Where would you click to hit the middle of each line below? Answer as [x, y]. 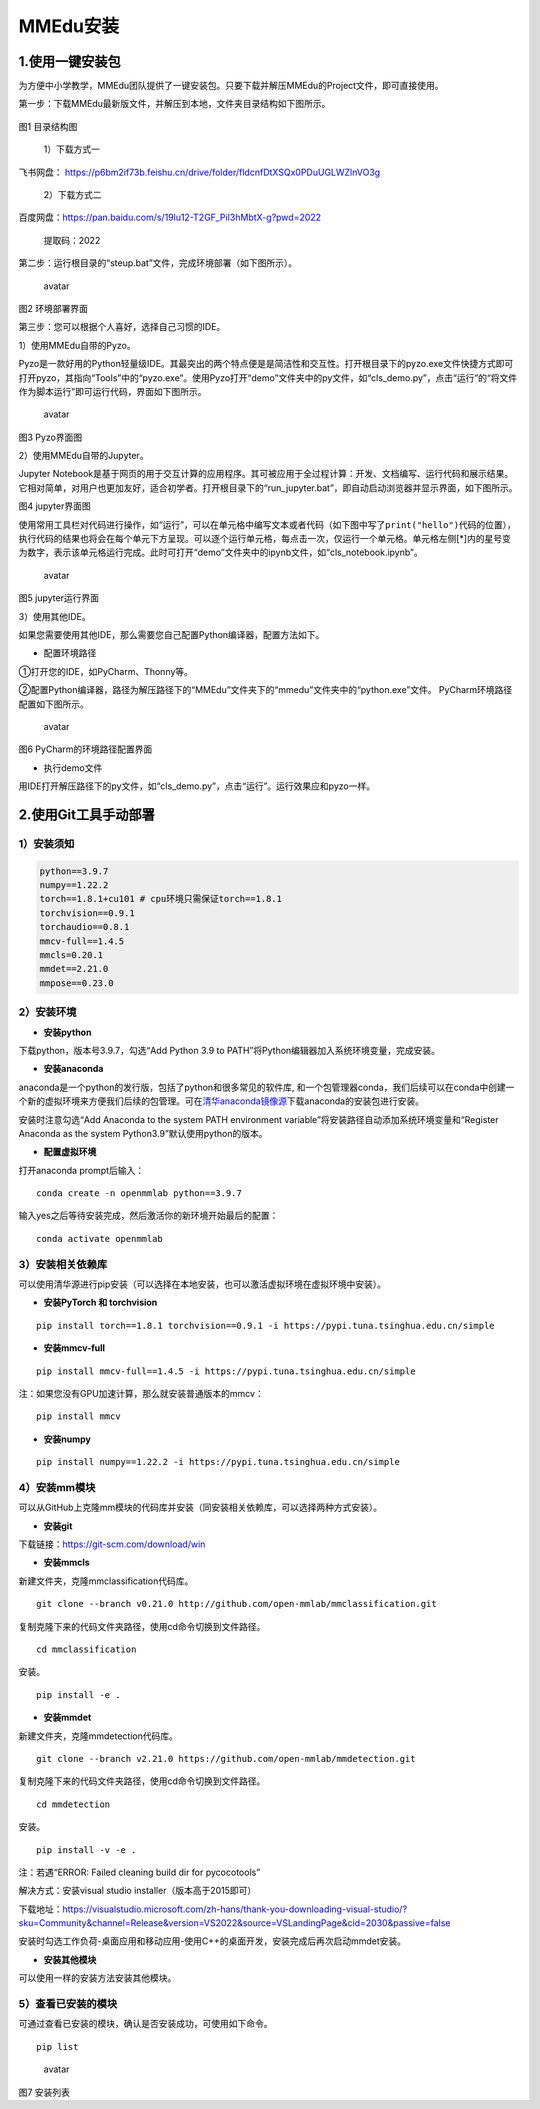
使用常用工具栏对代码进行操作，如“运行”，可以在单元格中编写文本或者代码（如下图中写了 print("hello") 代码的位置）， [267, 524]
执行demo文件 [73, 767]
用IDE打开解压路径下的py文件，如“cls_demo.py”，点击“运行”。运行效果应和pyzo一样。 [196, 786]
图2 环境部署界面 [53, 308]
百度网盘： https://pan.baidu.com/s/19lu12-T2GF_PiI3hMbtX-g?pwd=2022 [170, 217]
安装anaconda [73, 1069]
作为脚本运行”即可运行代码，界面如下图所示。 [112, 391]
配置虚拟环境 [70, 1152]
